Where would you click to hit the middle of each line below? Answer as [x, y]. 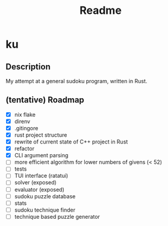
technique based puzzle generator [57, 216]
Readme [101, 11]
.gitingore [26, 128]
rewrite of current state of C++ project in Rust [71, 142]
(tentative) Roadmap [45, 100]
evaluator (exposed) [39, 189]
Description [28, 67]
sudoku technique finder [45, 210]
